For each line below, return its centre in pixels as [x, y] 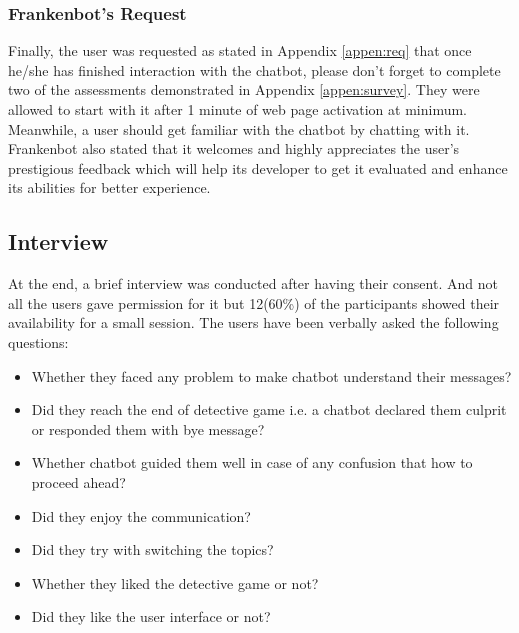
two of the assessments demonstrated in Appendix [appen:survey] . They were [244, 89]
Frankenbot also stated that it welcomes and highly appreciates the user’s [234, 148]
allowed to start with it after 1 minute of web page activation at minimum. [238, 109]
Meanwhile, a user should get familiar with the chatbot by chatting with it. [239, 128]
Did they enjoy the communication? [141, 515]
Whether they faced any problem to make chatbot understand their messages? [271, 375]
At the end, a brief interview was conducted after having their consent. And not [253, 283]
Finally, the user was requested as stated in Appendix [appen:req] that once [240, 50]
